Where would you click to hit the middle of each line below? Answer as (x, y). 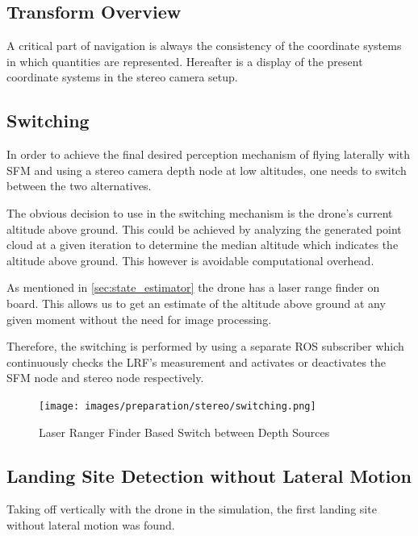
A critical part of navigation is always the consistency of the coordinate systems (204, 46)
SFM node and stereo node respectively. (105, 378)
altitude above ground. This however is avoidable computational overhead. (190, 260)
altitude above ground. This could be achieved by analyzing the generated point (204, 229)
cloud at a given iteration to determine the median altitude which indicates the (203, 245)
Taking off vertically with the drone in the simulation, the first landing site (192, 509)
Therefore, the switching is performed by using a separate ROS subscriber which (205, 346)
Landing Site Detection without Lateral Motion (209, 475)
